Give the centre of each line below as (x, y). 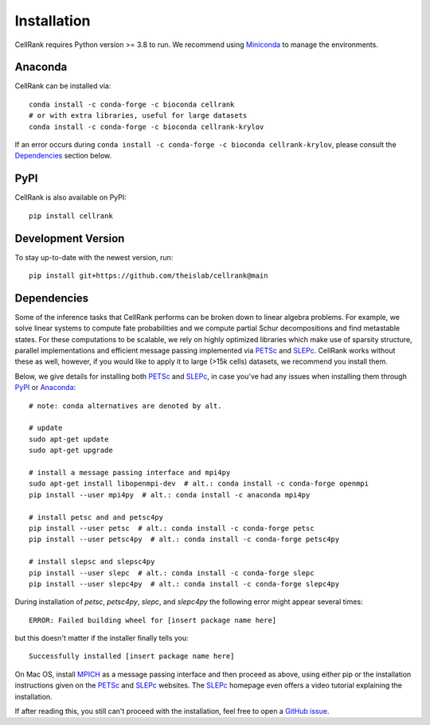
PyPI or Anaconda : (45, 388)
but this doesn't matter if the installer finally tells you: (102, 638)
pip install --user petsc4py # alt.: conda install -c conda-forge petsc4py (184, 540)
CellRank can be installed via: (63, 86)
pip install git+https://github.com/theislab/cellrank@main (149, 276)
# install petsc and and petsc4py (96, 517)
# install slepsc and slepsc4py (92, 562)
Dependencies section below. (63, 156)
